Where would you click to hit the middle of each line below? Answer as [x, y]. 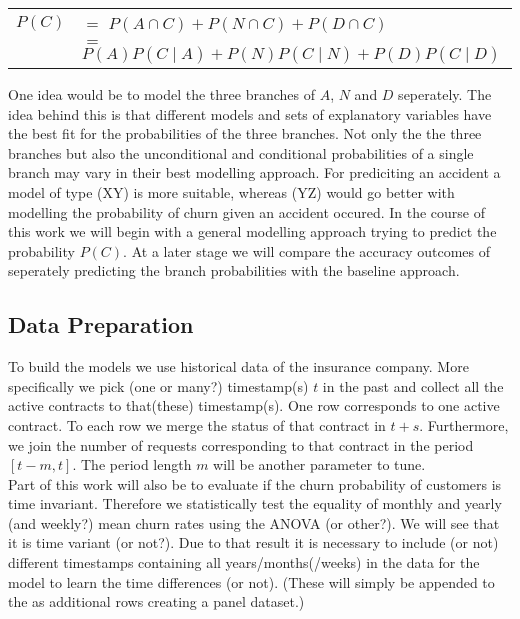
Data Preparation [101, 324]
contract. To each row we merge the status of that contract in [197, 424]
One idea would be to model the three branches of [161, 94]
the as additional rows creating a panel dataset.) [156, 601]
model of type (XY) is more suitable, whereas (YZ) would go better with [231, 191]
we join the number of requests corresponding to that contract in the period [241, 444]
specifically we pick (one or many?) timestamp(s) [158, 385]
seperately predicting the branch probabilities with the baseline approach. [234, 270]
